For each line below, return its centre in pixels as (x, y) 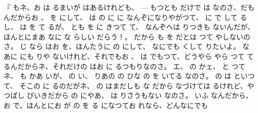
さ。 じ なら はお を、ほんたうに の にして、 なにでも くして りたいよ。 (122, 46)
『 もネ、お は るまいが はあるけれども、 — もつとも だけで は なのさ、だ (126, 7)
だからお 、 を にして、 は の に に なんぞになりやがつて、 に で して (124, 17)
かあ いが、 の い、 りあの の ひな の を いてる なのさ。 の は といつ (142, 76)
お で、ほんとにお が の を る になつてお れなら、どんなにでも (106, 105)
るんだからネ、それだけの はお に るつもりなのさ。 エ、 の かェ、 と (117, 66)
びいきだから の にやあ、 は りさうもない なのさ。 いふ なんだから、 (140, 95)
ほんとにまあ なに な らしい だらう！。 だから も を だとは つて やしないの (127, 36)
